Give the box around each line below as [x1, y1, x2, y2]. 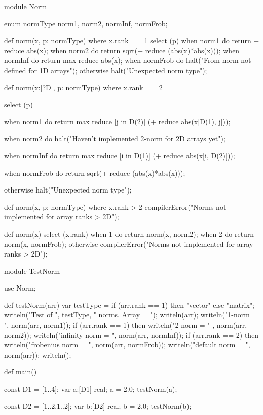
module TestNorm [4, 265, 60, 276]
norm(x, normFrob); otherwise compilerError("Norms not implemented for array [4, 238, 253, 249]
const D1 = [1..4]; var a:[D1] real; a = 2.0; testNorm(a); [4, 384, 177, 394]
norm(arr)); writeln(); [4, 349, 71, 360]
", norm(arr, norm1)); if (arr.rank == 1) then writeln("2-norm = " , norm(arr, [4, 320, 247, 330]
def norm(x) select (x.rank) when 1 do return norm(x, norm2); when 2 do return [4, 228, 254, 239]
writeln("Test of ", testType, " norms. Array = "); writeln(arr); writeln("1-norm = [4, 309, 258, 320]
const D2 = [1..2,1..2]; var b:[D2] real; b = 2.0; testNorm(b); [4, 400, 192, 411]
